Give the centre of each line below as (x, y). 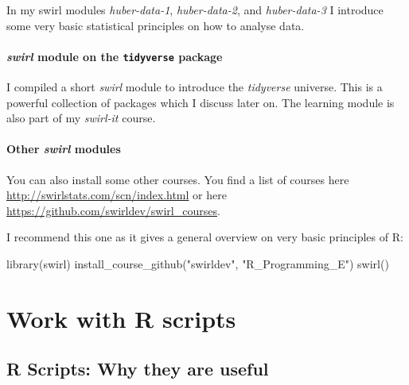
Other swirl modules (64, 149)
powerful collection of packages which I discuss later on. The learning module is (201, 102)
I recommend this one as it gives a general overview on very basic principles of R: (205, 237)
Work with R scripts (121, 318)
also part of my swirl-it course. (81, 118)
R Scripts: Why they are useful (138, 369)
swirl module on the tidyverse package (115, 56)
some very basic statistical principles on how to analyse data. (156, 25)
